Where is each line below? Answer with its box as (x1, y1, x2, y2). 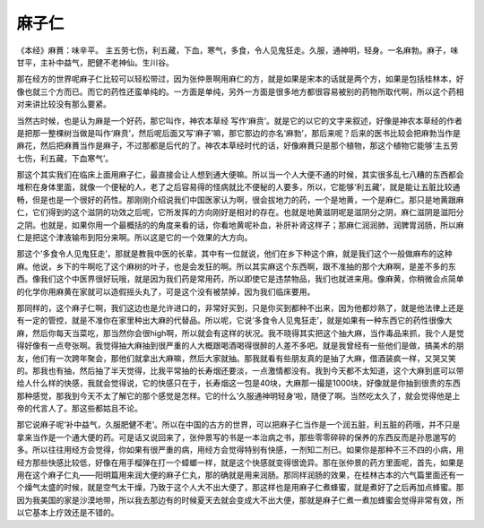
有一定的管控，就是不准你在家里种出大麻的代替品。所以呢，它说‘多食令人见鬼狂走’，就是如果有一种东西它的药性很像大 (16, 315, 453, 326)
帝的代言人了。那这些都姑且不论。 (16, 403, 143, 414)
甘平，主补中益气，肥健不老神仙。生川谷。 (16, 56, 174, 67)
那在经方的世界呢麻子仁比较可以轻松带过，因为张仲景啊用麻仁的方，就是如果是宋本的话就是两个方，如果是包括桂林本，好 (16, 74, 464, 84)
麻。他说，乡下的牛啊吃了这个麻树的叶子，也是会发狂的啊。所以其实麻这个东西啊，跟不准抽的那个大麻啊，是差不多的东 (16, 261, 456, 272)
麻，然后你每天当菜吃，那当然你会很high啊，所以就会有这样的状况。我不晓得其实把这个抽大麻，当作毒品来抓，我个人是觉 (16, 327, 465, 338)
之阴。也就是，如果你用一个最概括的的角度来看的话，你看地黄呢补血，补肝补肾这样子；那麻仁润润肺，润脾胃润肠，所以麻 (16, 220, 464, 230)
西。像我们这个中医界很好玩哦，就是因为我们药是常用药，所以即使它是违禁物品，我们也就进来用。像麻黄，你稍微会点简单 (16, 273, 464, 284)
